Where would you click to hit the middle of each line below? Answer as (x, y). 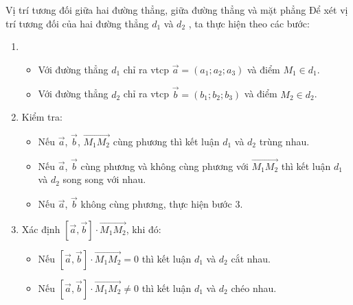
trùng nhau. (284, 141)
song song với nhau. (104, 179)
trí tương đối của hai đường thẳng (77, 23)
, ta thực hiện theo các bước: (249, 23)
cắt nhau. (251, 258)
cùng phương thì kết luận (166, 141)
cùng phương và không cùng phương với (164, 166)
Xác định (41, 229)
